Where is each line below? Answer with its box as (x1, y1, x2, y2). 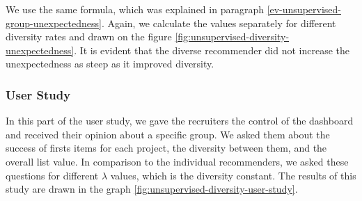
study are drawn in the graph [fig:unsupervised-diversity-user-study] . (6, 182, 298, 196)
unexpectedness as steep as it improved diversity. (6, 56, 214, 71)
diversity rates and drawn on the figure (6, 29, 172, 44)
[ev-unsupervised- (267, 2, 341, 16)
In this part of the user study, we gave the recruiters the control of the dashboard (6, 113, 354, 128)
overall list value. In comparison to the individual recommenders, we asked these (6, 154, 349, 168)
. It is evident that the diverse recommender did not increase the (74, 42, 350, 57)
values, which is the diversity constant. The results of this (110, 168, 356, 182)
